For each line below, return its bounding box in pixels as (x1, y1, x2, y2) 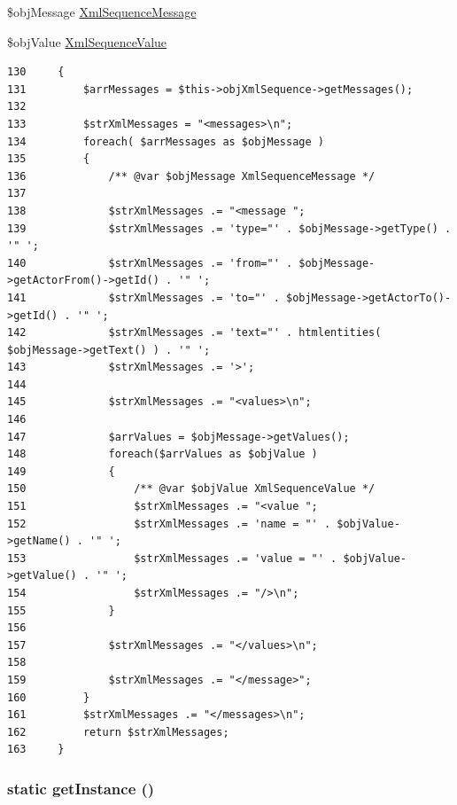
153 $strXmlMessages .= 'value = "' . (7, 551, 337, 565)
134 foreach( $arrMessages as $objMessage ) (7, 135, 324, 148)
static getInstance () (7, 777, 155, 799)
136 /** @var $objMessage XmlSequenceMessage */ (7, 169, 376, 183)
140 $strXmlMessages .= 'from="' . (7, 256, 293, 270)
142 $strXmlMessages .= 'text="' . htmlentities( (7, 326, 382, 340)
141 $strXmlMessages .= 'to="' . (7, 291, 280, 304)
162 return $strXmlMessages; (7, 725, 229, 739)
